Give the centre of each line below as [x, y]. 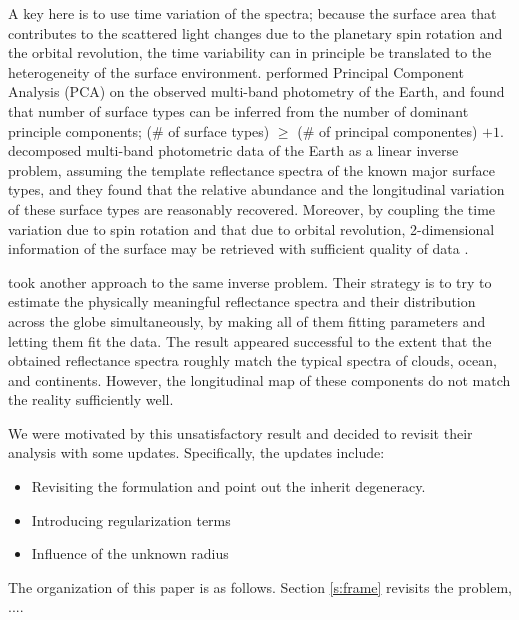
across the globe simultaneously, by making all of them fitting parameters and [247, 320]
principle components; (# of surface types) [139, 130]
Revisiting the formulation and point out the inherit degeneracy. [228, 486]
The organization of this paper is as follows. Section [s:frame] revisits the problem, [260, 586]
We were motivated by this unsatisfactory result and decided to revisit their [240, 432]
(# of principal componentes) [387, 130]
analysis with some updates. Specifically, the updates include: [196, 452]
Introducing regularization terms [131, 519]
